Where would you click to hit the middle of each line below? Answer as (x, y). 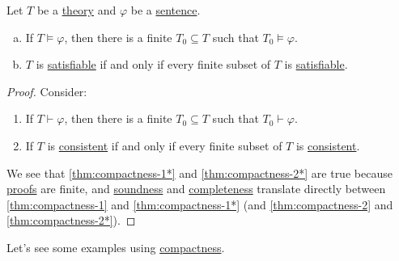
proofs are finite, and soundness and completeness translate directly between (196, 189)
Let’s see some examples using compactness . (116, 247)
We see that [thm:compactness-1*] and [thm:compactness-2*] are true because (199, 173)
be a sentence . (166, 10)
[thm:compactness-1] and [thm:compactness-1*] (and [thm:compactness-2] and (200, 204)
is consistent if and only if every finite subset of (165, 145)
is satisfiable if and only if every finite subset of (153, 64)
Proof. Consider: (47, 91)
